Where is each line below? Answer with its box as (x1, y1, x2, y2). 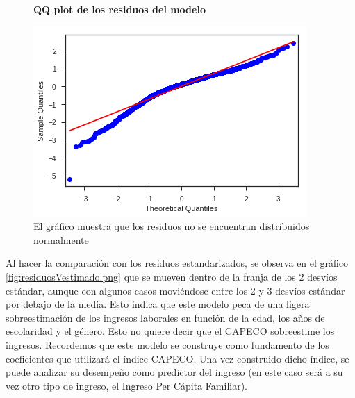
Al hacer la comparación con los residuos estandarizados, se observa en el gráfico (6, 256, 349, 270)
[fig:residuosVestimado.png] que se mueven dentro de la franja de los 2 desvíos (6, 269, 338, 283)
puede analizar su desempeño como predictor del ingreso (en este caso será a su (6, 365, 343, 379)
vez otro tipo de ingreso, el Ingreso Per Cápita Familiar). (6, 378, 248, 392)
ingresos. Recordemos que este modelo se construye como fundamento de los (6, 337, 329, 351)
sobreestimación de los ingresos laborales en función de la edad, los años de (6, 310, 325, 324)
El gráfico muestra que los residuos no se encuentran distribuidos (33, 219, 310, 233)
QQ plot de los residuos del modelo (33, 2, 206, 16)
